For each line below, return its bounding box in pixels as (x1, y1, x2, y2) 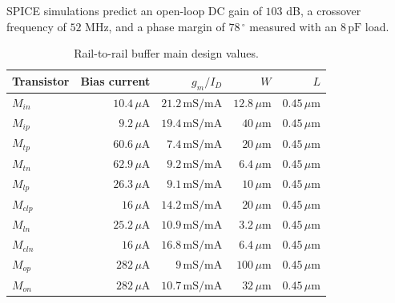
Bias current (80, 73, 151, 90)
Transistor (12, 73, 70, 90)
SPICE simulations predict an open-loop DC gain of (6, 2, 262, 18)
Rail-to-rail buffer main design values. (74, 45, 259, 62)
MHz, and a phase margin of (85, 18, 225, 34)
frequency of (6, 18, 67, 34)
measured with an (249, 18, 337, 34)
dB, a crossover (286, 2, 361, 18)
